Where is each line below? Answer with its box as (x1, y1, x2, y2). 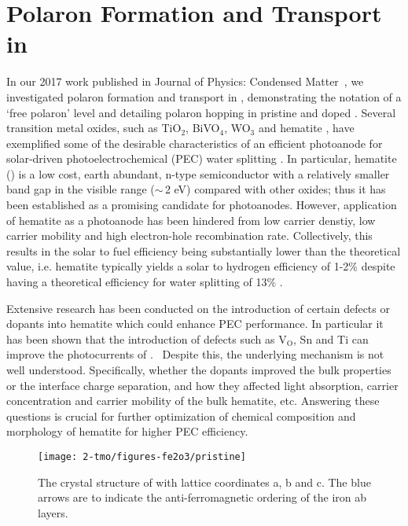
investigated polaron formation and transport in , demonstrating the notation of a (6, 88, 402, 105)
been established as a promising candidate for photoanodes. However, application (6, 197, 397, 213)
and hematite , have (258, 120, 355, 136)
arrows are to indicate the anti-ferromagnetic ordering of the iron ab (38, 489, 367, 506)
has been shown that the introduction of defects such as (6, 330, 275, 347)
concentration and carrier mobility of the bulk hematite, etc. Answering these (6, 392, 380, 409)
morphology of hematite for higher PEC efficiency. (6, 423, 248, 440)
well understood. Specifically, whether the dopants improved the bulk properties (6, 362, 391, 377)
